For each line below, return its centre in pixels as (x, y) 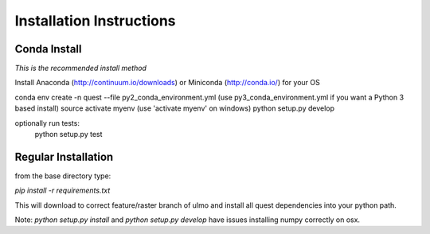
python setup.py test (68, 135)
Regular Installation (64, 156)
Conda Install (48, 49)
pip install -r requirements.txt (63, 190)
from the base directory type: (63, 176)
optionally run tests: (47, 123)
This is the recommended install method (81, 68)
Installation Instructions (95, 21)
